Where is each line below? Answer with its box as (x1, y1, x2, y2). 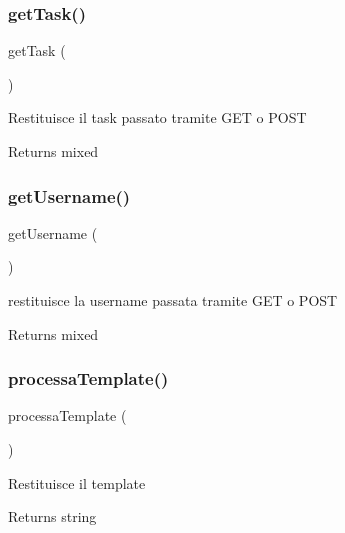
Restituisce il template (8, 472, 146, 493)
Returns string (8, 506, 97, 527)
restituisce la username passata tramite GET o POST (8, 290, 338, 310)
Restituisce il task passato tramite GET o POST (8, 107, 307, 128)
